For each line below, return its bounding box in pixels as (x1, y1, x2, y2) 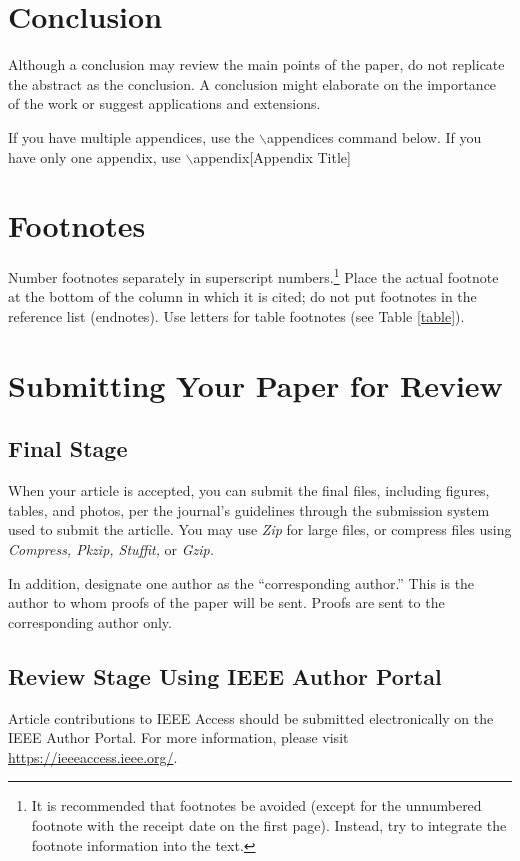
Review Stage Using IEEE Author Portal (8, 660, 442, 691)
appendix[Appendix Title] (193, 146, 351, 167)
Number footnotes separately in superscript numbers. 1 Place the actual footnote (8, 264, 499, 287)
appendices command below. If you (266, 126, 482, 147)
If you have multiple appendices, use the (8, 126, 255, 147)
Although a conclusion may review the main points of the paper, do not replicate (8, 54, 505, 75)
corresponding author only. (8, 611, 172, 632)
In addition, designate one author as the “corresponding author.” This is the (8, 572, 475, 593)
